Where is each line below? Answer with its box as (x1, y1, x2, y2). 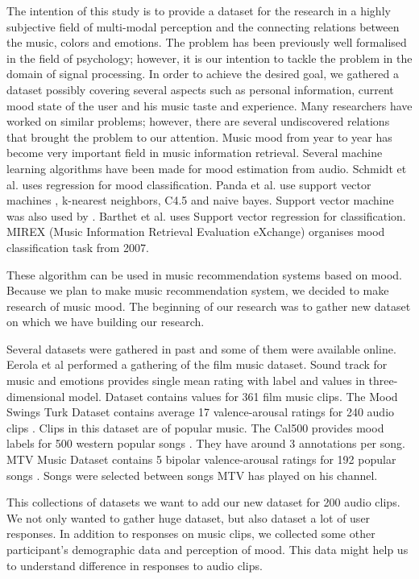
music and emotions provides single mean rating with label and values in (6, 372, 365, 389)
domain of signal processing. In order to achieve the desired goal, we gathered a (6, 65, 399, 82)
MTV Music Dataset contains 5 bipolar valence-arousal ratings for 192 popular (6, 451, 396, 468)
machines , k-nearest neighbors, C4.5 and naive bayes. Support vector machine (6, 192, 394, 209)
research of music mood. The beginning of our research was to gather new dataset (6, 297, 411, 314)
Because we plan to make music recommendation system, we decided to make (6, 282, 389, 299)
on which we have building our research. (6, 313, 205, 330)
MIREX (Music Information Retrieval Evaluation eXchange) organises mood (6, 223, 385, 240)
